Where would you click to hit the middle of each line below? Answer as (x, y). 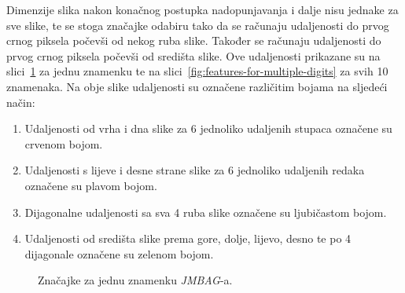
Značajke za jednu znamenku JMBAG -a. (135, 280)
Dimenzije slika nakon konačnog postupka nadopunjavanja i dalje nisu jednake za (202, 9)
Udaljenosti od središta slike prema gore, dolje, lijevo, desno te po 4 (188, 238)
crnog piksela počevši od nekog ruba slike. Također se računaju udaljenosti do (194, 40)
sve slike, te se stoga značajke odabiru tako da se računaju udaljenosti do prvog (198, 25)
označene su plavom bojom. (91, 185)
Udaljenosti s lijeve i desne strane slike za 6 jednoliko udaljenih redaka (195, 170)
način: (21, 102)
